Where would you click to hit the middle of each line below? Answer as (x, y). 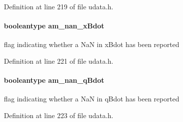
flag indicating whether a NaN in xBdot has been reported (92, 44)
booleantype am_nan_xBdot (54, 26)
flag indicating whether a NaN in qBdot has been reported (92, 99)
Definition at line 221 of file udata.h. (59, 61)
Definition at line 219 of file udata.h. (59, 6)
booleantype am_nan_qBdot (54, 80)
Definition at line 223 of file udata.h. (59, 115)
